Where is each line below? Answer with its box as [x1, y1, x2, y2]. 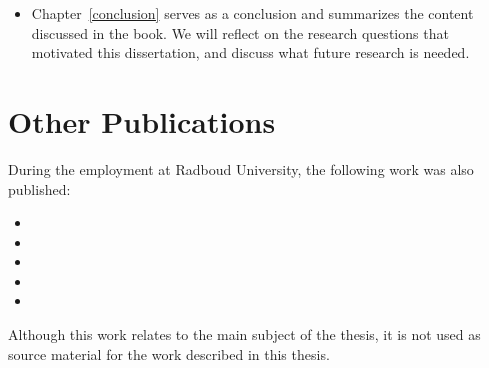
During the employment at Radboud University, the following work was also [8, 158, 474, 179]
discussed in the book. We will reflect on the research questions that [31, 22, 449, 43]
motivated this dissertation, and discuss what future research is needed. [31, 42, 470, 63]
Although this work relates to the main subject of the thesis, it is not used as [8, 324, 481, 345]
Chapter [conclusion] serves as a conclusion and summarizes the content [31, 3, 474, 23]
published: [8, 178, 71, 199]
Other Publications [8, 100, 276, 141]
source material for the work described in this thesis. [8, 343, 330, 364]
